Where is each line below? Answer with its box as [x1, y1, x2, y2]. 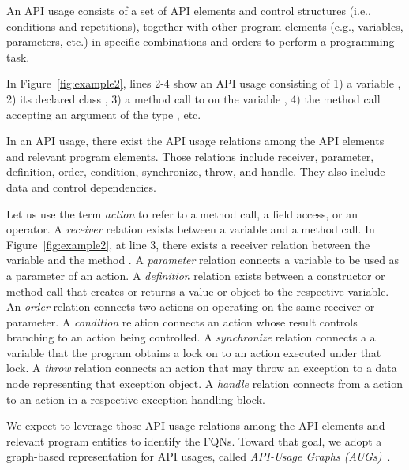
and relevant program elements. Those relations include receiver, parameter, [6, 147, 374, 164]
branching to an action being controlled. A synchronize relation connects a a [6, 329, 376, 345]
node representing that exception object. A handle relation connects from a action [6, 375, 403, 392]
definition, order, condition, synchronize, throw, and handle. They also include [6, 163, 385, 180]
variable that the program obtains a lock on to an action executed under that [6, 344, 381, 360]
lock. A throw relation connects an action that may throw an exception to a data [6, 360, 397, 376]
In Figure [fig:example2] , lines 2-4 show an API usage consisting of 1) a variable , [6, 75, 401, 91]
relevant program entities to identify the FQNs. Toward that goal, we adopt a [6, 432, 382, 449]
